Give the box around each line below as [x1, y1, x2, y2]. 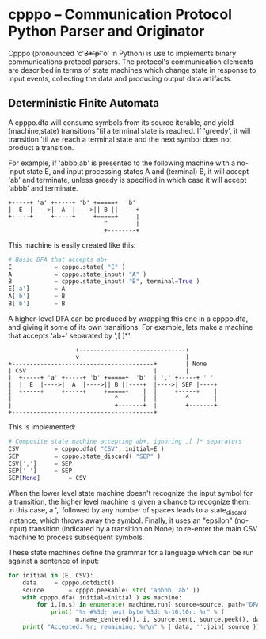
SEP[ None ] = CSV [8, 475, 87, 482]
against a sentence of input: [8, 556, 100, 565]
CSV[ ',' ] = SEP [8, 459, 73, 467]
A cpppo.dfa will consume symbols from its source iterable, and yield [8, 117, 234, 127]
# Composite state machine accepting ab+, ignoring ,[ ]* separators [8, 437, 243, 445]
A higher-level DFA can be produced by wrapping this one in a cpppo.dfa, [8, 314, 249, 323]
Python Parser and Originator [8, 22, 205, 40]
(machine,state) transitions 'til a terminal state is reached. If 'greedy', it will [8, 126, 251, 135]
